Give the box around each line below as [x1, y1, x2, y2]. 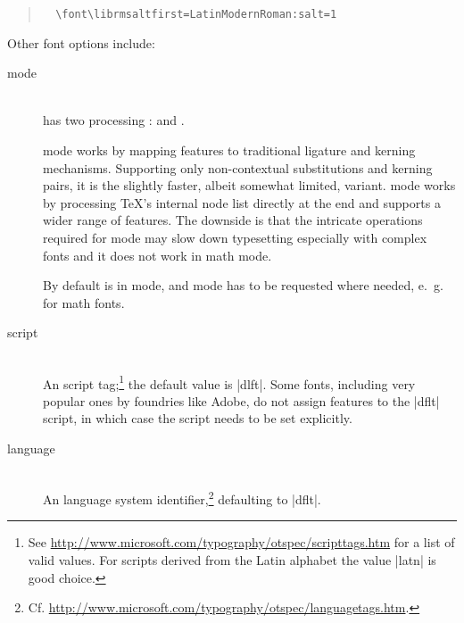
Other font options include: [7, 33, 155, 52]
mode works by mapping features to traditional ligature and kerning [43, 141, 416, 160]
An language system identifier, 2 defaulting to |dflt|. [43, 487, 321, 508]
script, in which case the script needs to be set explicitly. [43, 409, 352, 428]
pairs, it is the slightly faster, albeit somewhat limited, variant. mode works [43, 176, 456, 195]
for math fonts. [43, 293, 125, 311]
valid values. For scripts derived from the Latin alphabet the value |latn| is [28, 551, 436, 569]
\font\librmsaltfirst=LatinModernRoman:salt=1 [55, 8, 337, 21]
